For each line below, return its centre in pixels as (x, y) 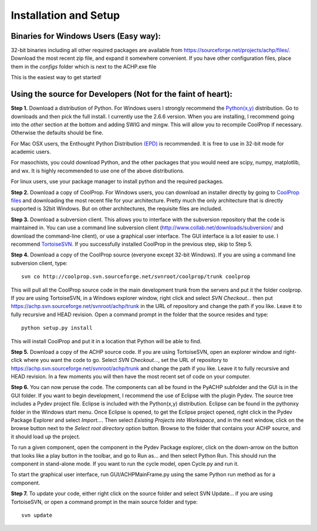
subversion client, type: (39, 263)
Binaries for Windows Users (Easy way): (86, 36)
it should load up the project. (45, 437)
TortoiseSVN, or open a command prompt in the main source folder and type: (104, 502)
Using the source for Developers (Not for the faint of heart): (122, 94)
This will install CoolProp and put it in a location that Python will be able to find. (106, 341)
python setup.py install (57, 328)
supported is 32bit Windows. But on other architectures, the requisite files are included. (117, 209)
